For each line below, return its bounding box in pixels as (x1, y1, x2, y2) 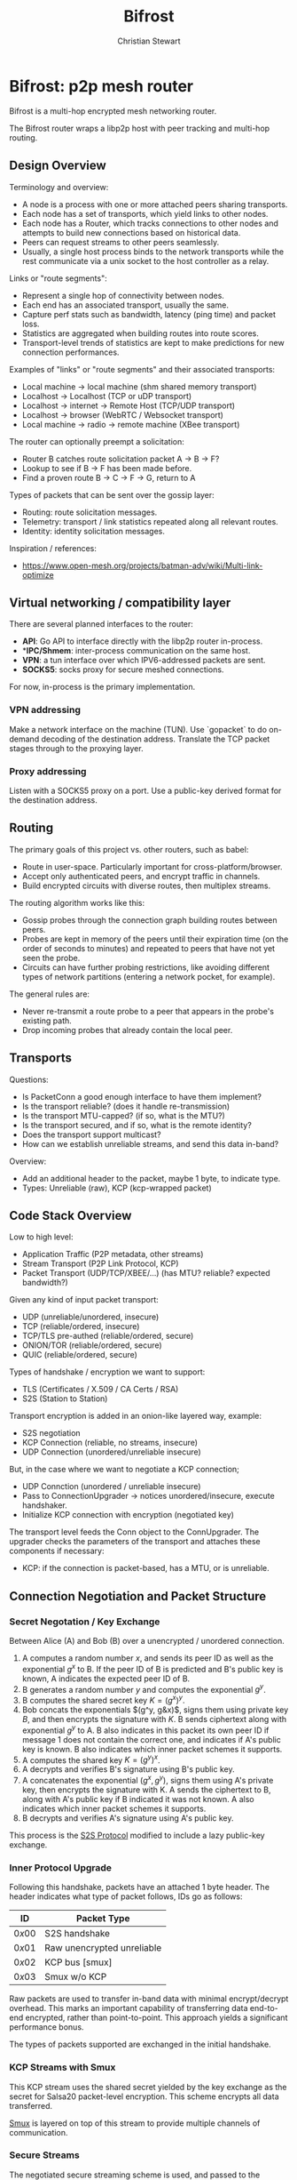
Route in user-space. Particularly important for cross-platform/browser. (21, 861, 283, 872)
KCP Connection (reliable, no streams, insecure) (21, 1438, 198, 1448)
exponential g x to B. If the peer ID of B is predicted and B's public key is (21, 1663, 284, 1674)
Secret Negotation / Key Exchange (9, 1615, 160, 1628)
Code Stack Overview (9, 1207, 132, 1223)
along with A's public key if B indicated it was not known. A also (21, 1793, 254, 1804)
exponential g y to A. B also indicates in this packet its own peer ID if (21, 1723, 270, 1735)
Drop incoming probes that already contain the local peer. (21, 1024, 233, 1035)
